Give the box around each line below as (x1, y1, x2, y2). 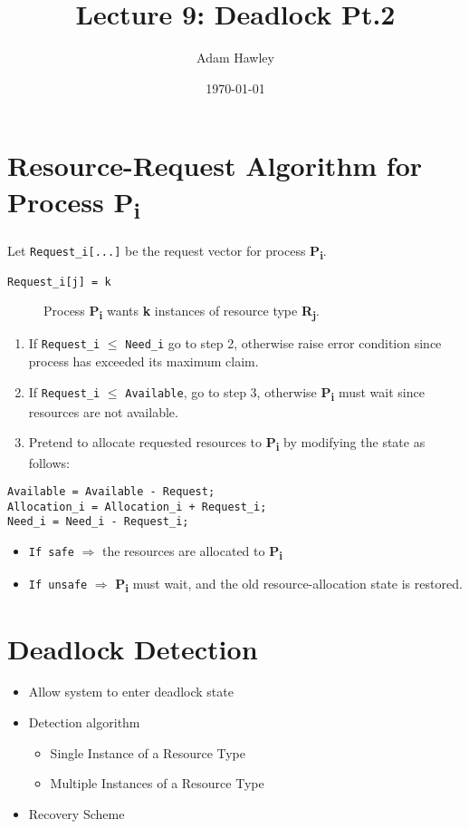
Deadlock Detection (7, 629, 258, 667)
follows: (28, 453, 70, 472)
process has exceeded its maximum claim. (28, 352, 259, 371)
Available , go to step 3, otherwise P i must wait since (125, 382, 425, 404)
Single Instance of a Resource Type (50, 743, 246, 762)
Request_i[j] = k (7, 275, 111, 288)
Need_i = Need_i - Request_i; (7, 515, 189, 529)
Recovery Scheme (28, 804, 125, 823)
